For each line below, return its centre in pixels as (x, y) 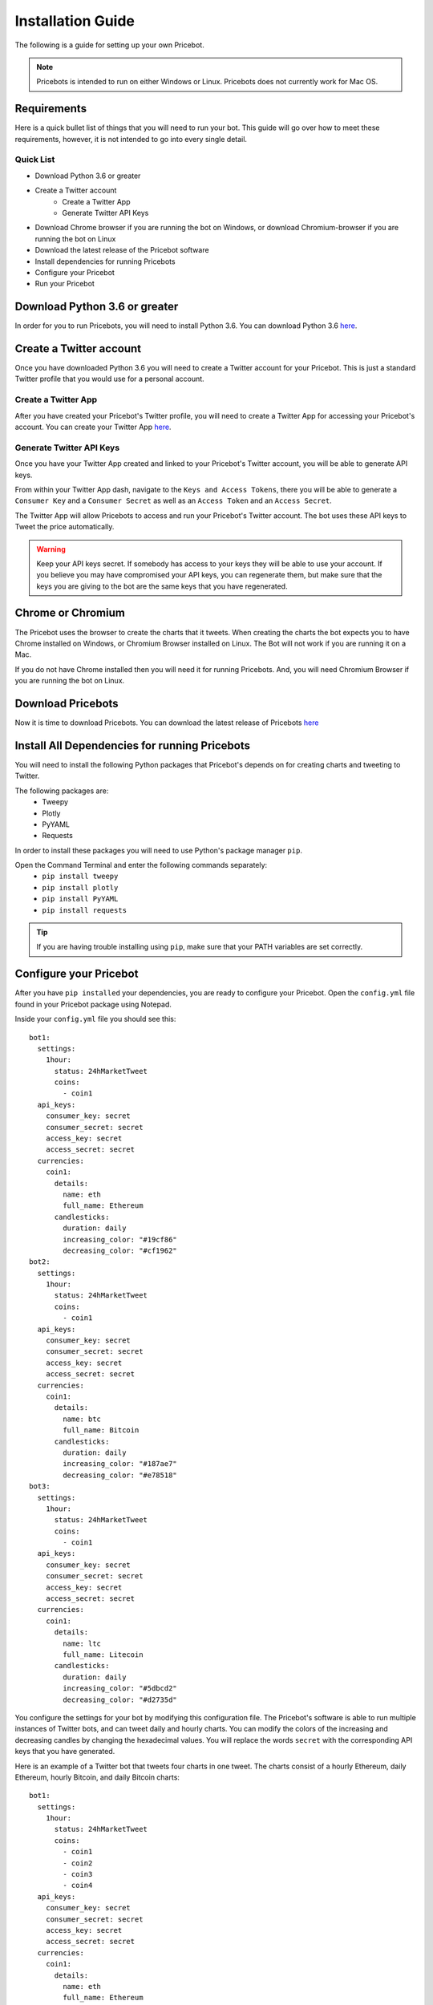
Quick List (35, 160)
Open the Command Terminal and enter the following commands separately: (141, 865)
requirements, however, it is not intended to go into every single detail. (131, 139)
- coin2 (78, 1863)
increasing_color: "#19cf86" (120, 1239)
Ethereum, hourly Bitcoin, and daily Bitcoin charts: (97, 1777)
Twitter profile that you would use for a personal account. (109, 379)
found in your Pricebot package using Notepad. (93, 1004)
